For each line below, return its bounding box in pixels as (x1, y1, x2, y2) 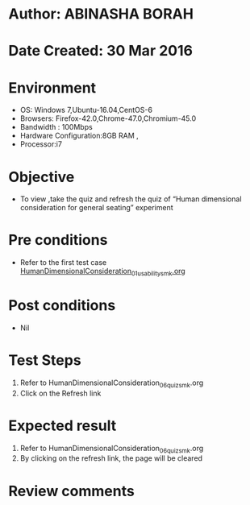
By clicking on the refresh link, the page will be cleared (19, 453, 203, 463)
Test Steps (8, 351, 82, 370)
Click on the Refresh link (19, 388, 102, 398)
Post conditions (8, 296, 116, 315)
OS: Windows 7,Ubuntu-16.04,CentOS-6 (19, 106, 153, 115)
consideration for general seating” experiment (19, 203, 173, 213)
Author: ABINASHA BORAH (8, 5, 194, 23)
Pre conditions (8, 231, 108, 250)
